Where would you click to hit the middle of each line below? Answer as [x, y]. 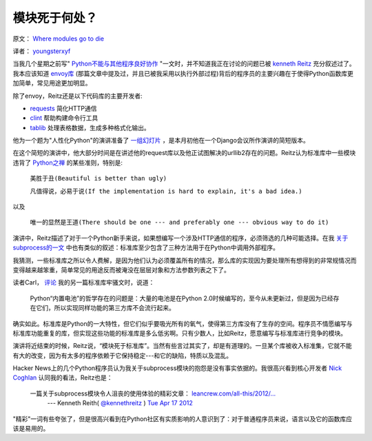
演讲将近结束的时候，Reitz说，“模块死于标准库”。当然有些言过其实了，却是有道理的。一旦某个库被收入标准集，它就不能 [182, 346]
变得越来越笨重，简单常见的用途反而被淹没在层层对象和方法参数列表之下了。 [121, 269]
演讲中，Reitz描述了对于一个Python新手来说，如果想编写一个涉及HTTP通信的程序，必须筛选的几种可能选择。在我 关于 [180, 238]
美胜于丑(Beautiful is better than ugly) [99, 178]
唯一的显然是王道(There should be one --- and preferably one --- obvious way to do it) [179, 223]
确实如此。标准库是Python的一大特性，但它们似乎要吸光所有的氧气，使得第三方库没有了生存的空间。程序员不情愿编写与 [183, 323]
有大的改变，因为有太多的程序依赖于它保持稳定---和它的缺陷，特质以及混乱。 [123, 356]
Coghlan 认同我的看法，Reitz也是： [63, 378]
